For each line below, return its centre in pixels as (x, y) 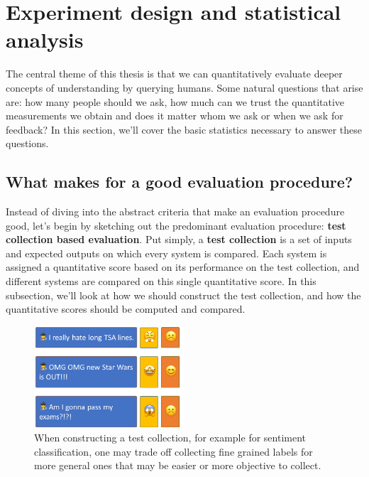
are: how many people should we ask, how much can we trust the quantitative (175, 101)
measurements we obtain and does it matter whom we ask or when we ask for (175, 116)
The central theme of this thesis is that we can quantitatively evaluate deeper (174, 74)
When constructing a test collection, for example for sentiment (170, 438)
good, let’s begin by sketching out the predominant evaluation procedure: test (176, 225)
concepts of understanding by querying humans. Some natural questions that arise (184, 87)
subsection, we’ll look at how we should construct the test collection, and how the (183, 295)
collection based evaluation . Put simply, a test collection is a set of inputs (179, 239)
